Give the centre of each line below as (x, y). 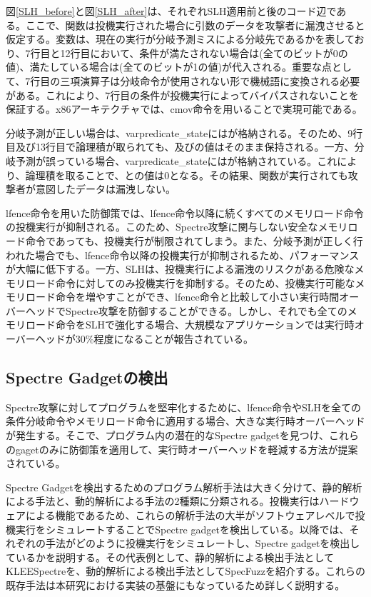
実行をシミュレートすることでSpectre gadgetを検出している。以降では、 (182, 529)
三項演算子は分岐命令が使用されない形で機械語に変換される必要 (210, 80)
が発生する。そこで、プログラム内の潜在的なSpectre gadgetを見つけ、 (167, 435)
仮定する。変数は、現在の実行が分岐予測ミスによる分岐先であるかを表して (180, 39)
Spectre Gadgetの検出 (87, 377)
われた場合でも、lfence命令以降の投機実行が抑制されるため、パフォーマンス (183, 255)
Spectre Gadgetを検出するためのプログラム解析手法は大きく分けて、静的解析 (184, 487)
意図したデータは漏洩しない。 (105, 189)
